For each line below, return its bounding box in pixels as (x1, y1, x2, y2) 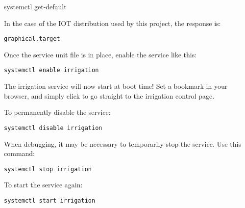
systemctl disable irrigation (4, 124, 102, 131)
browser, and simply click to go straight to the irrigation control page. (4, 90, 215, 101)
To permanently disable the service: (4, 107, 111, 117)
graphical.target (4, 35, 60, 43)
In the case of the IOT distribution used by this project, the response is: (4, 18, 221, 28)
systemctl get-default (4, 1, 67, 11)
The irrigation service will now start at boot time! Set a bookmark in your (4, 81, 228, 91)
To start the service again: (4, 180, 83, 190)
